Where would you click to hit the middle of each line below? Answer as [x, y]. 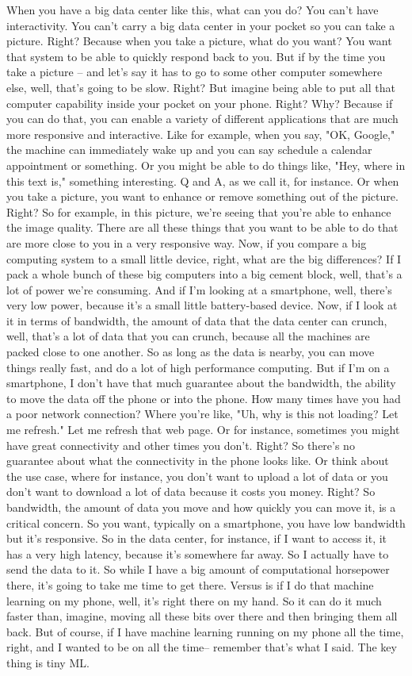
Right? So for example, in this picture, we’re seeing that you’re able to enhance [199, 211]
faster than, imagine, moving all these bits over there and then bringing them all [202, 616]
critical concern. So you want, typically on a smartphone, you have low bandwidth [206, 522]
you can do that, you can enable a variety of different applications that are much [202, 119]
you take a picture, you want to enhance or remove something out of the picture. [202, 196]
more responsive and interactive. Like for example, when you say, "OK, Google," [201, 134]
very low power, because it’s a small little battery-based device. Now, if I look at [202, 305]
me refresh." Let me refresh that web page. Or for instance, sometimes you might [203, 430]
